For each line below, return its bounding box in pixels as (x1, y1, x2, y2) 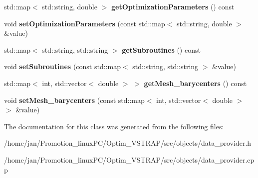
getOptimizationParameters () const (111, 1, 235, 11)
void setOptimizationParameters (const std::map (4, 18, 165, 28)
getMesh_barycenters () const (144, 78, 247, 88)
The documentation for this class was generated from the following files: (4, 121, 224, 131)
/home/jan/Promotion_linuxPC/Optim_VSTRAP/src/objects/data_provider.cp (4, 154, 255, 165)
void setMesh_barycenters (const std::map (4, 94, 145, 105)
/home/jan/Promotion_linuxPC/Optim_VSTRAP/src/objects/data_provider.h (4, 138, 252, 148)
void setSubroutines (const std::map (4, 61, 121, 72)
